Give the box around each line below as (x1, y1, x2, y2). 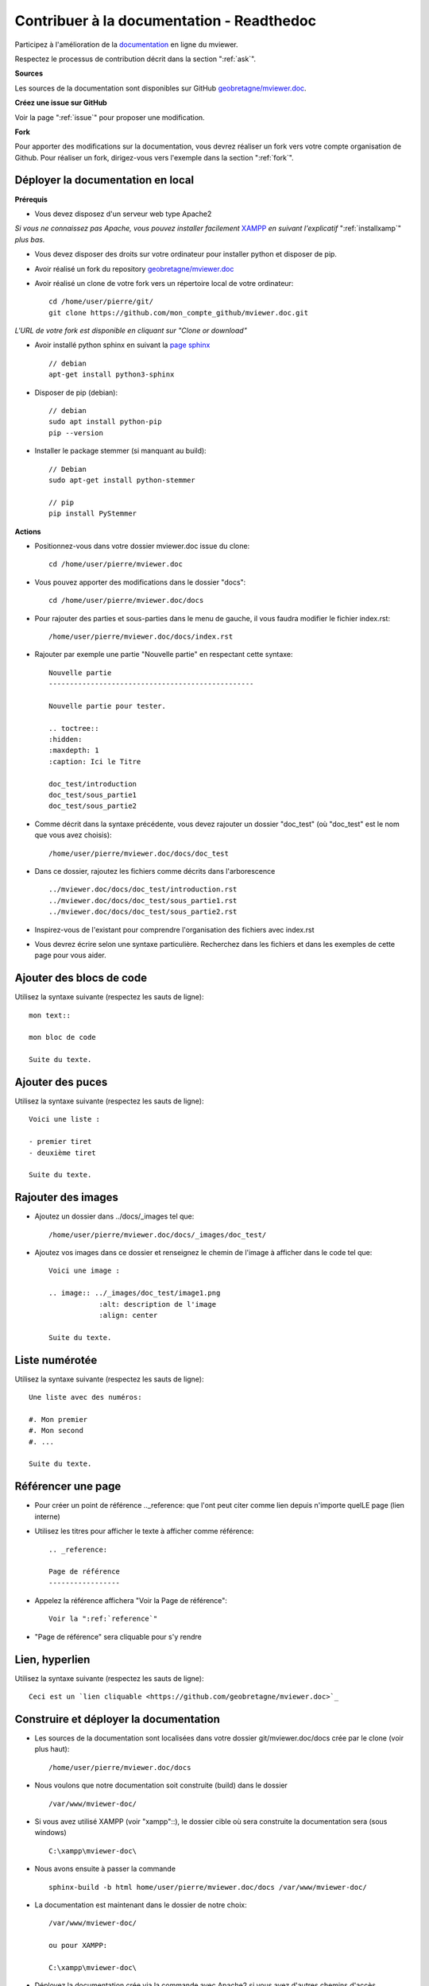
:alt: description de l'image (99, 1300, 217, 1308)
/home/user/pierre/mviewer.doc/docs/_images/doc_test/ (48, 1230, 267, 1239)
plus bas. (14, 234, 45, 244)
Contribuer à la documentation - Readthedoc (14, 12, 317, 29)
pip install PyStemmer (48, 509, 137, 518)
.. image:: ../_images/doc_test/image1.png (48, 1289, 221, 1298)
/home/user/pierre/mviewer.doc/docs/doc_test (48, 848, 230, 858)
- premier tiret (29, 1137, 92, 1146)
